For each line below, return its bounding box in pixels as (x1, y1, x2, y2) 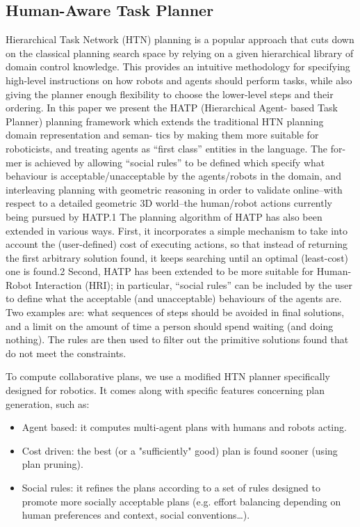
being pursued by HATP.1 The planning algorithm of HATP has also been (6, 209, 322, 223)
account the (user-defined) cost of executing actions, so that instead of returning (6, 237, 348, 251)
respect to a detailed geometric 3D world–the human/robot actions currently (6, 196, 332, 210)
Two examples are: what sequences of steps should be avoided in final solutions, (6, 305, 345, 320)
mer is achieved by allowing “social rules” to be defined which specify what (6, 155, 325, 169)
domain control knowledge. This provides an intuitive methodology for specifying (6, 59, 350, 74)
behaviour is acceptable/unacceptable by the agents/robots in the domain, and (6, 168, 341, 183)
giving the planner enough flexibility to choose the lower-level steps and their (6, 86, 334, 101)
